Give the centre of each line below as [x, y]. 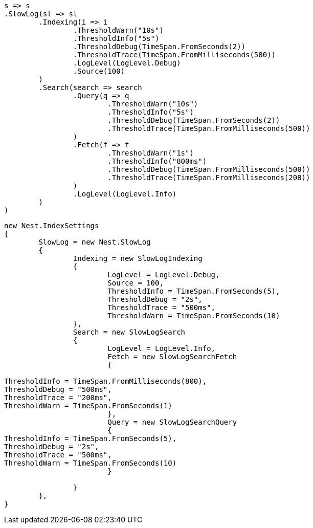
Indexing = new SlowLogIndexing [138, 258]
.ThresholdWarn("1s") [151, 153]
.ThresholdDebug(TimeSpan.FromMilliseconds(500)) [209, 169]
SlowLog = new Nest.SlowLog [95, 242]
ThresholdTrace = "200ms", [58, 398]
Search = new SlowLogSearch [129, 332]
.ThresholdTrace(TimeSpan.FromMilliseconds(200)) [209, 178]
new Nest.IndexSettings [52, 226]
